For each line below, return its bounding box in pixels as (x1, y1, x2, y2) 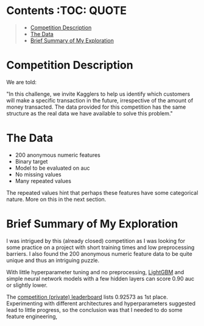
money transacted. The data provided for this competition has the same (6, 103, 186, 110)
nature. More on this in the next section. (6, 195, 107, 203)
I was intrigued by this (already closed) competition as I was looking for (6, 237, 186, 244)
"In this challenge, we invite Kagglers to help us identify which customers (6, 90, 191, 98)
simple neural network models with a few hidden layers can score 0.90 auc (6, 275, 195, 282)
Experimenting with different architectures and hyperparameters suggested (6, 300, 196, 307)
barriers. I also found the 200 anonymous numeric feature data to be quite (6, 250, 193, 257)
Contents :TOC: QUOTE (6, 4, 127, 18)
